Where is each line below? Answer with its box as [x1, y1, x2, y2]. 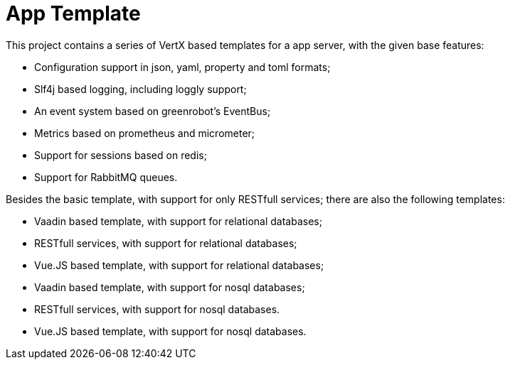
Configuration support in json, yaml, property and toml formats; [34, 60, 331, 73]
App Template [6, 1, 141, 26]
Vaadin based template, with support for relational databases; [34, 214, 322, 227]
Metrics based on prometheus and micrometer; [34, 126, 255, 139]
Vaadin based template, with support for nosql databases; [34, 280, 305, 293]
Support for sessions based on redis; [34, 148, 207, 161]
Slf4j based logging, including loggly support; [34, 82, 247, 95]
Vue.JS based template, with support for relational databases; [34, 258, 324, 271]
